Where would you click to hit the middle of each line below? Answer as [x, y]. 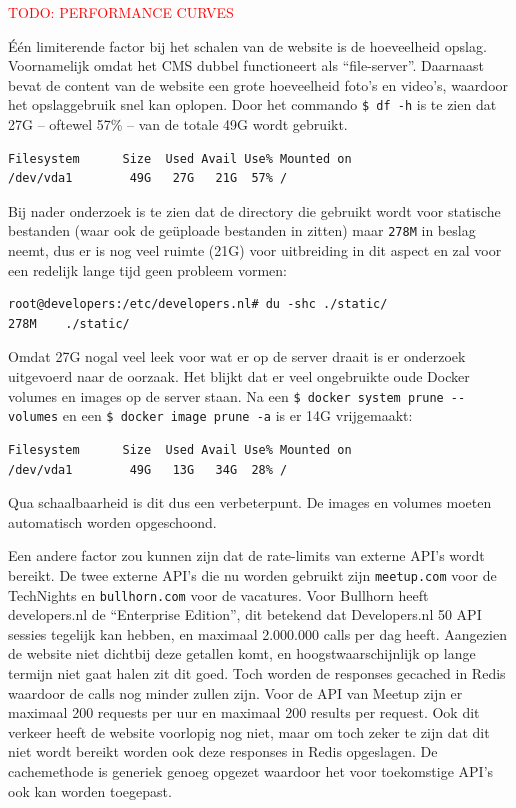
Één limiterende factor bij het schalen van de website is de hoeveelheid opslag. [247, 45]
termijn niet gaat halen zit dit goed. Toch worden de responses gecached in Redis [257, 673]
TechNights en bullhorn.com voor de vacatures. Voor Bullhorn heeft [218, 594]
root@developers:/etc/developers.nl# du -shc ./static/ [198, 304]
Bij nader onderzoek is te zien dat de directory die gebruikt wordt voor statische [254, 210]
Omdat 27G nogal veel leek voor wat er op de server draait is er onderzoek [237, 356]
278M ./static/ [69, 323]
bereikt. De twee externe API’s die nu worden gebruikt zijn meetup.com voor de [252, 574]
